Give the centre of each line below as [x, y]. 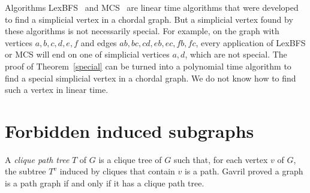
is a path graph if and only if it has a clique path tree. [105, 183]
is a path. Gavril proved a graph [244, 171]
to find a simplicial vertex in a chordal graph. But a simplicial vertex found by [149, 19]
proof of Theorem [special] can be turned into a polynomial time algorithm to [148, 66]
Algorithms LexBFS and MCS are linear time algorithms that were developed [152, 7]
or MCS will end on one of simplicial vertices [87, 54]
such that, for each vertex [221, 159]
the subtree [25, 171]
